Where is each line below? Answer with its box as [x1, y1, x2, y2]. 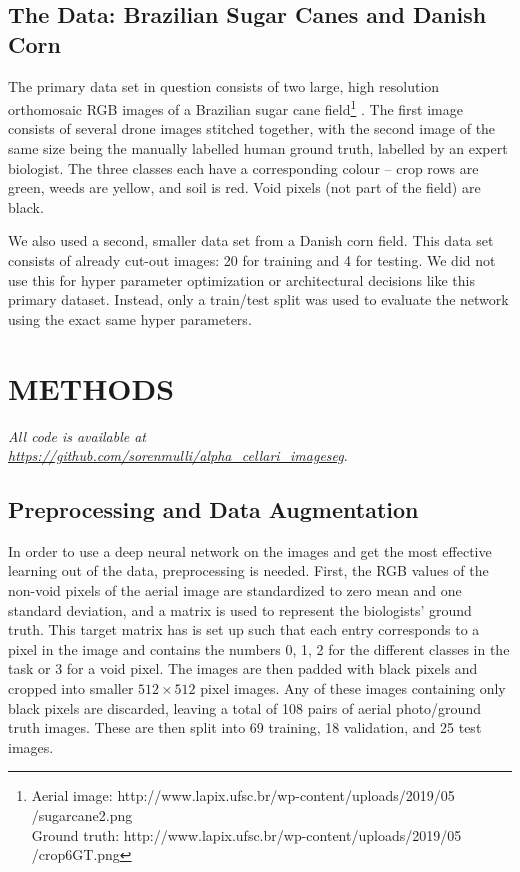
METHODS [8, 367, 175, 408]
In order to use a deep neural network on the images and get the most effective [8, 540, 492, 561]
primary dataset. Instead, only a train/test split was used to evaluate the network [8, 289, 509, 310]
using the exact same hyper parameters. [8, 308, 252, 329]
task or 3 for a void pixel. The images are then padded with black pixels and [8, 658, 478, 679]
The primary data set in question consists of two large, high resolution [8, 75, 440, 96]
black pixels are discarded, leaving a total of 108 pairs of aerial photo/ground [8, 697, 481, 718]
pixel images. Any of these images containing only [200, 678, 506, 699]
